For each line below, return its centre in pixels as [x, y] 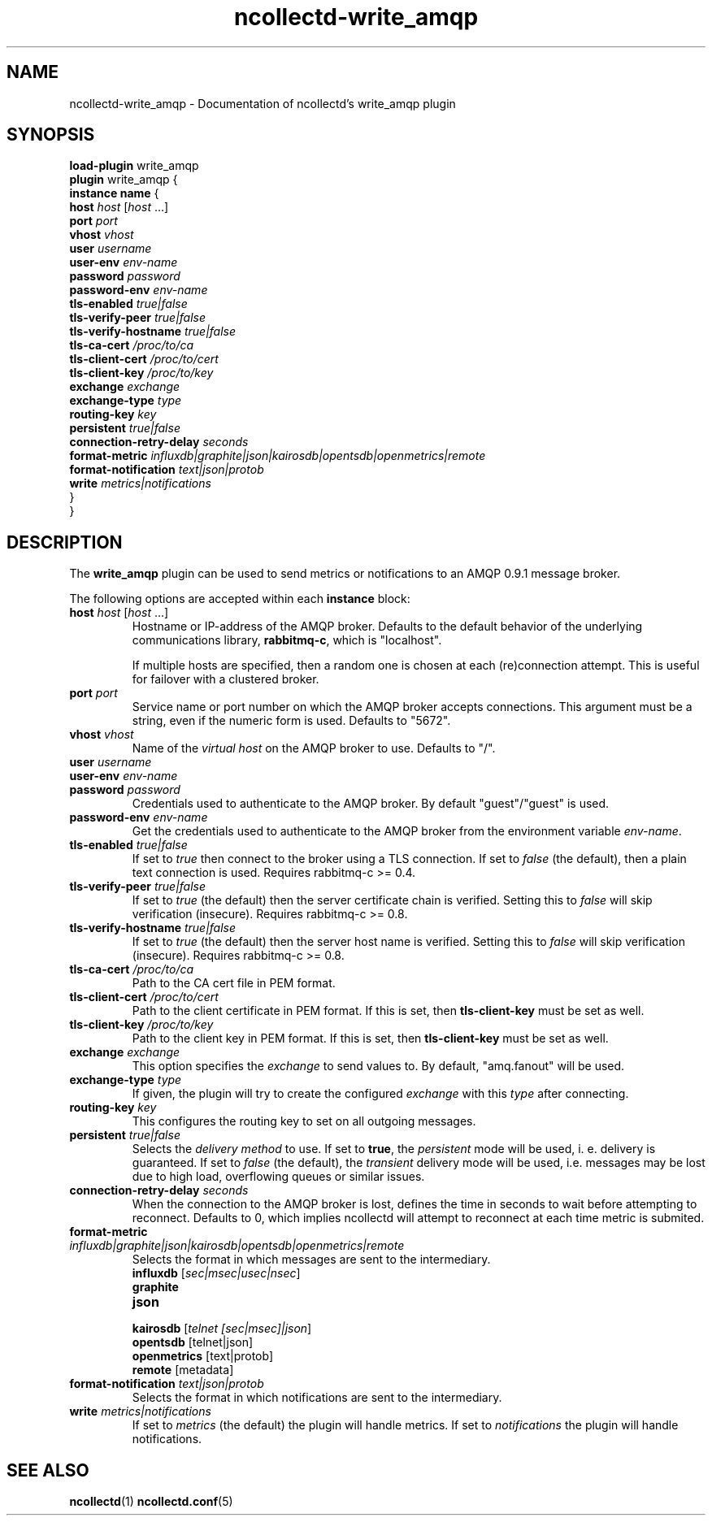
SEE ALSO [48, 1470]
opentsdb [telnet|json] [193, 1342]
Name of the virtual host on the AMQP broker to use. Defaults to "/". [314, 748]
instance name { [114, 193]
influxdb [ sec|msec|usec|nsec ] [216, 1273]
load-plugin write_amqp [134, 166]
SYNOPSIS [51, 135]
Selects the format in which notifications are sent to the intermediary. [317, 1398]
